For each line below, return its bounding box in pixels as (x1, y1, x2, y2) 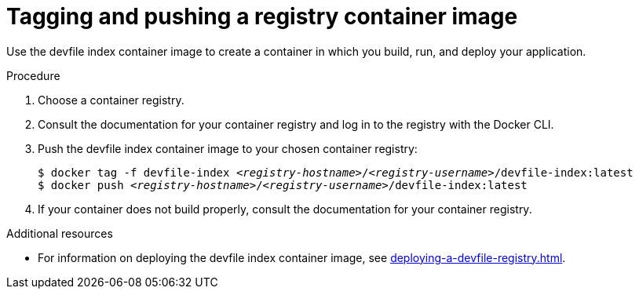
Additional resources (6, 226, 113, 240)
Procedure (6, 68, 60, 82)
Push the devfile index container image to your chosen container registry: (38, 141, 418, 155)
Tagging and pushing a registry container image (6, 3, 518, 30)
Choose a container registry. (38, 93, 184, 107)
